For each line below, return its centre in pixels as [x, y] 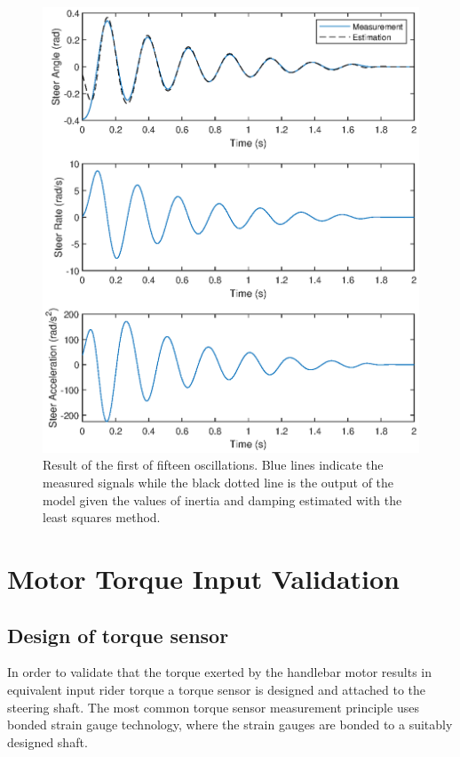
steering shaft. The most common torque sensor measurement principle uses [213, 707]
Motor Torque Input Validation [204, 578]
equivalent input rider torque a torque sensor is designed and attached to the [217, 689]
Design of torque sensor [118, 635]
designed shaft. [48, 741]
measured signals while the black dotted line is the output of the [218, 482]
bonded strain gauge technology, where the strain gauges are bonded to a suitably [230, 725]
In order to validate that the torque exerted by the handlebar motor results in [220, 672]
